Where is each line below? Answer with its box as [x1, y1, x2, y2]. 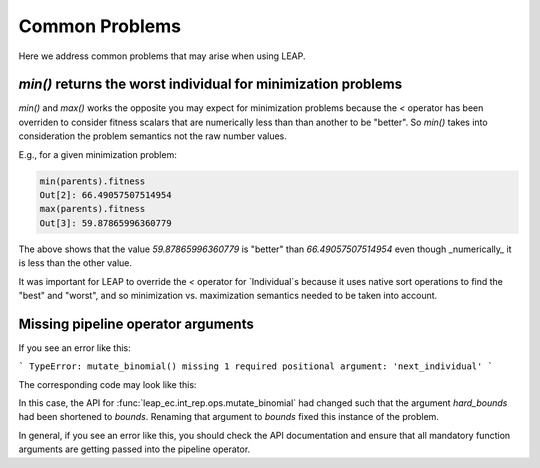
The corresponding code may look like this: [18, 378, 197, 390]
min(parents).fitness [39, 175, 146, 187]
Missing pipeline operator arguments [18, 315, 254, 332]
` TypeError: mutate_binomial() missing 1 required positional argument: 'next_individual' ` [18, 361, 494, 372]
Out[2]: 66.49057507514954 [39, 190, 172, 200]
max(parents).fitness [39, 203, 146, 215]
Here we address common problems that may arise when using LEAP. [18, 50, 306, 62]
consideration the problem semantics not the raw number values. [18, 130, 287, 142]
